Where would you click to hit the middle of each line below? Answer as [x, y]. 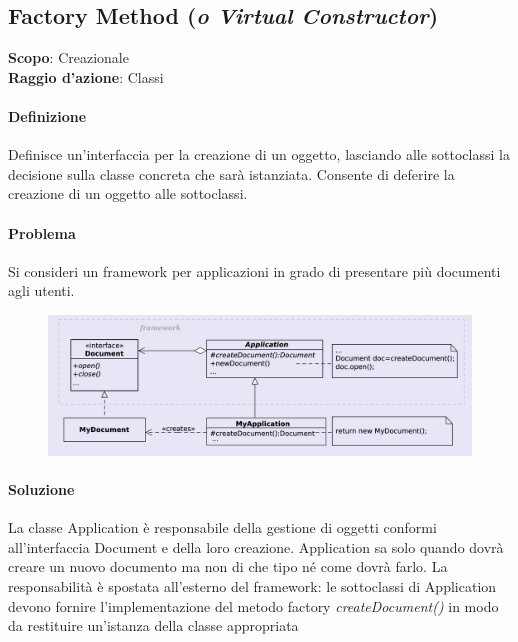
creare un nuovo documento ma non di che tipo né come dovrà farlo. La [228, 566]
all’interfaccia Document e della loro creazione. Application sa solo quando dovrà [256, 546]
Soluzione [41, 488]
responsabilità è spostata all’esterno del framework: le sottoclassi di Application [252, 585]
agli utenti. [41, 290]
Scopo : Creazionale [68, 57]
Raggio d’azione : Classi [86, 76]
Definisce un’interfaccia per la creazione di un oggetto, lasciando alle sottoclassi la [259, 154]
